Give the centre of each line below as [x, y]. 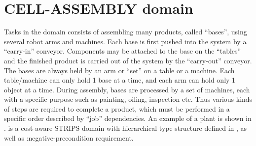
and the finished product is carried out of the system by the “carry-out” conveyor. [128, 60]
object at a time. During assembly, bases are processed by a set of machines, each [127, 89]
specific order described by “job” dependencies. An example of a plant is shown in [128, 118]
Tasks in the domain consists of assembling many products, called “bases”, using [126, 32]
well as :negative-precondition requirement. [69, 137]
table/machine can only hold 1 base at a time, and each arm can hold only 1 [120, 80]
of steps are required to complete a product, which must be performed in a [117, 108]
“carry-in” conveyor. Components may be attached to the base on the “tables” [123, 51]
